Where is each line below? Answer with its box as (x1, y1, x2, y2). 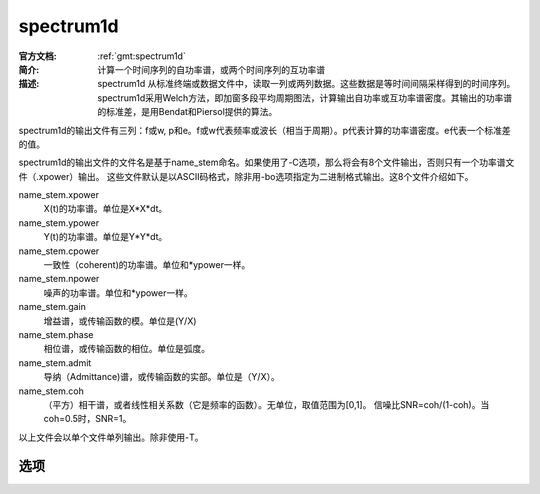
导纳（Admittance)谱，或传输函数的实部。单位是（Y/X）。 (43, 371, 280, 383)
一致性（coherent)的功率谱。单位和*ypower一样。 (43, 259, 251, 271)
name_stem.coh (18, 385, 84, 397)
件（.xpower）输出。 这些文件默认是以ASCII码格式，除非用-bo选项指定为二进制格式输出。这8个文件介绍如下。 (18, 170, 474, 182)
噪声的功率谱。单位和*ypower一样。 (43, 286, 194, 299)
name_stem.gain (18, 301, 87, 313)
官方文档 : (18, 50, 57, 62)
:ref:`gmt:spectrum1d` (97, 50, 187, 62)
